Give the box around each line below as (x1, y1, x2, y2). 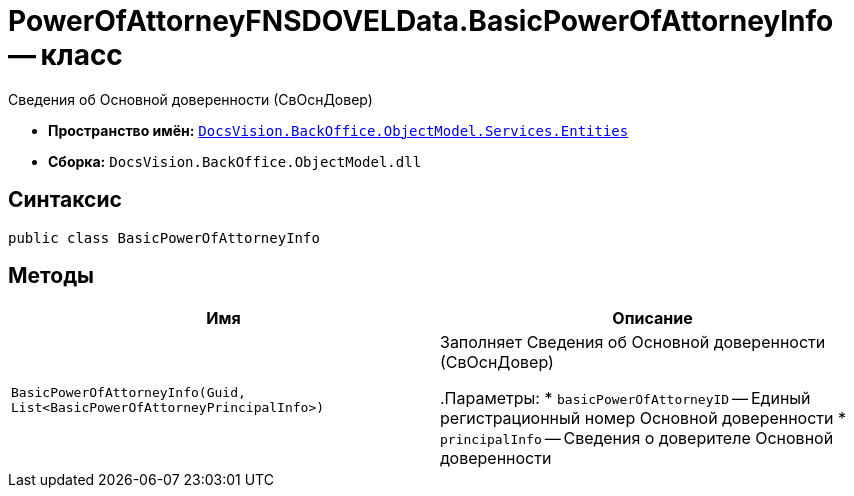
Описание (612, 308, 693, 329)
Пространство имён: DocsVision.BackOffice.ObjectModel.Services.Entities (48, 121, 629, 139)
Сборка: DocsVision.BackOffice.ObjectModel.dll (48, 152, 422, 170)
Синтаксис (8, 187, 122, 213)
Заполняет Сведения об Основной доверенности (440, 332, 826, 353)
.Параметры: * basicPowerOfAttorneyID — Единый (440, 388, 811, 409)
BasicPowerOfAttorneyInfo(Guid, (11, 385, 246, 401)
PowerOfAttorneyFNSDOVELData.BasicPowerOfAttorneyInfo (8, 4, 834, 38)
